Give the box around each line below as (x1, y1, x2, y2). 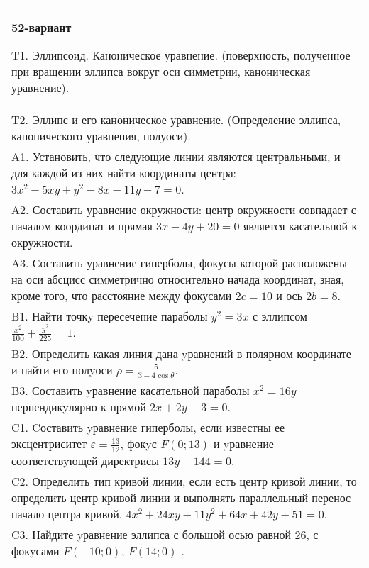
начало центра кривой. (11, 505, 123, 522)
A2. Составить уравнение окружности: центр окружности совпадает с (11, 201, 356, 218)
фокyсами (11, 542, 60, 559)
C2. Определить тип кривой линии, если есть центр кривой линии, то (11, 472, 357, 489)
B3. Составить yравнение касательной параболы (11, 382, 250, 399)
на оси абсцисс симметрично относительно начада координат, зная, (11, 271, 344, 287)
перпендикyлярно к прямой (11, 399, 146, 416)
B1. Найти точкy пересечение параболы (11, 308, 208, 324)
